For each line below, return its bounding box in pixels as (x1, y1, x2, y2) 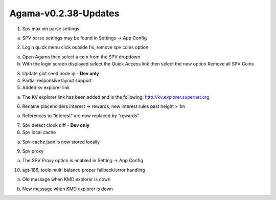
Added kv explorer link (22, 84, 70, 91)
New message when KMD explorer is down (22, 186, 113, 192)
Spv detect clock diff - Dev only (22, 122, 90, 128)
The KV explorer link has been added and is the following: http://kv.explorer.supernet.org (22, 94, 210, 100)
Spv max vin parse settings (22, 26, 79, 32)
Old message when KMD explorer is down (22, 176, 111, 183)
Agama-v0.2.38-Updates (9, 8, 120, 19)
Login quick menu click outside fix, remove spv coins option (22, 44, 149, 51)
